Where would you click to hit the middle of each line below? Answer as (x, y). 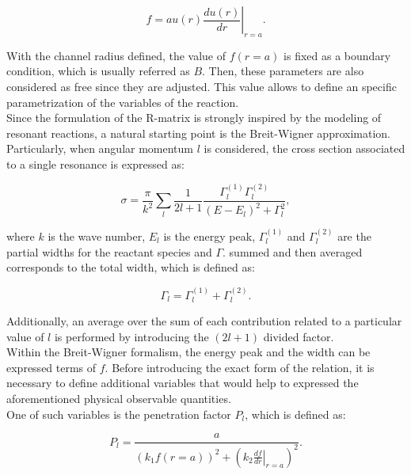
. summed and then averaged (293, 251)
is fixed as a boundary (337, 55)
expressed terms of (51, 367)
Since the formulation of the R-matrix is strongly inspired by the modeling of (194, 118)
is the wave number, (97, 236)
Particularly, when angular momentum (100, 148)
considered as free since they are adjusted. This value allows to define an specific (202, 86)
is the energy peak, (209, 236)
